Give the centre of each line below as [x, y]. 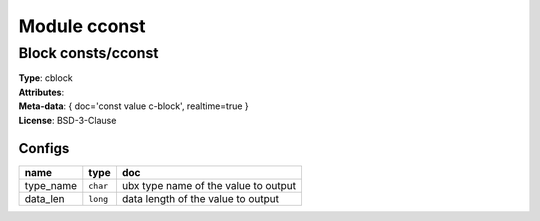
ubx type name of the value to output [209, 186]
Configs [44, 148]
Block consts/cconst [88, 53]
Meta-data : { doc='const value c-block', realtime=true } [133, 106]
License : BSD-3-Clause [67, 120]
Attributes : [41, 92]
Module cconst [82, 26]
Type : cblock [46, 78]
